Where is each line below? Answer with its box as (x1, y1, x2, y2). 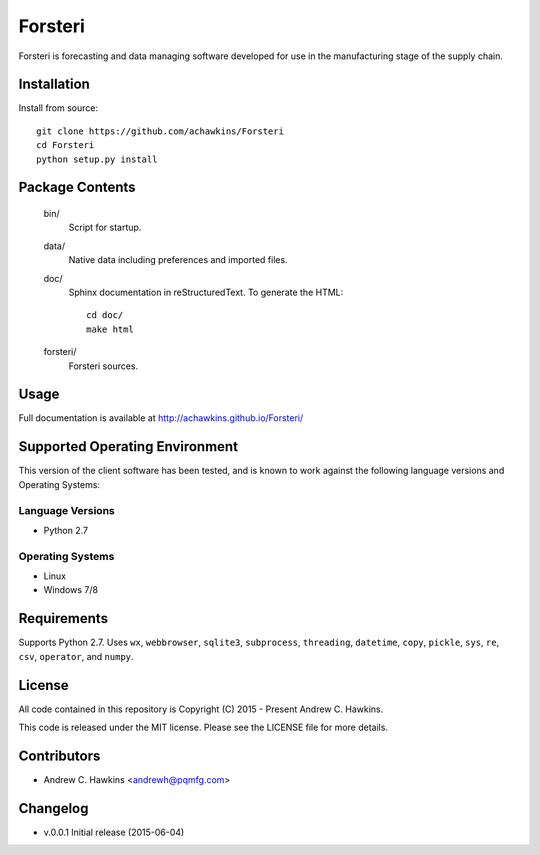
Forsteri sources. (68, 360, 139, 372)
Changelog (18, 800, 89, 817)
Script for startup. (68, 221, 142, 234)
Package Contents (18, 179, 136, 196)
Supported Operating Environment (18, 438, 239, 455)
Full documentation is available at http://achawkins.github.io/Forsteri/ (18, 412, 304, 424)
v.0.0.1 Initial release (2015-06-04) (43, 826, 185, 838)
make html (86, 323, 134, 335)
